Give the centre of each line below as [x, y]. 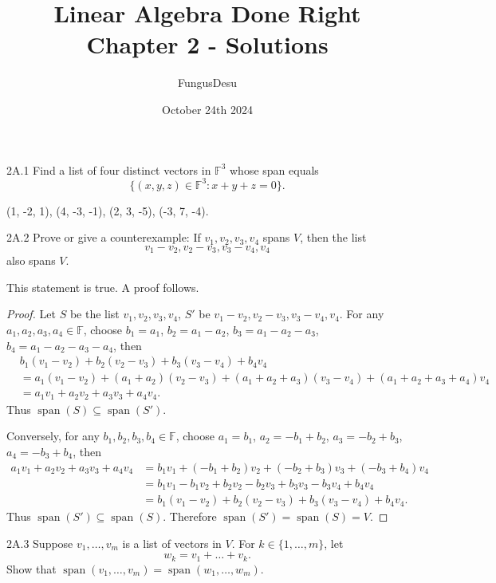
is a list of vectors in [172, 543]
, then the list [333, 237]
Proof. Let [31, 314]
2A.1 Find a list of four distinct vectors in [109, 169]
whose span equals [274, 169]
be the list [94, 314]
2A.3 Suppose [40, 543]
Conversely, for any [53, 436]
